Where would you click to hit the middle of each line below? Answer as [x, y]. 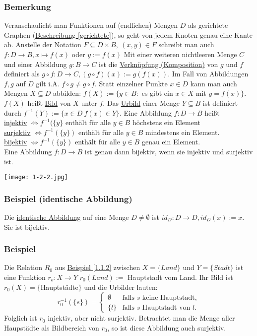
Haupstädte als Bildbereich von [52, 327]
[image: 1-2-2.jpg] [36, 177]
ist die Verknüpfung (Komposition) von [159, 64]
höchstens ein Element [166, 122]
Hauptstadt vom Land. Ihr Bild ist [180, 277]
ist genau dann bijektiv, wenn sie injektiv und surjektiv [169, 151]
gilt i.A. [48, 83]
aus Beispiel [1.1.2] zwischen [97, 267]
